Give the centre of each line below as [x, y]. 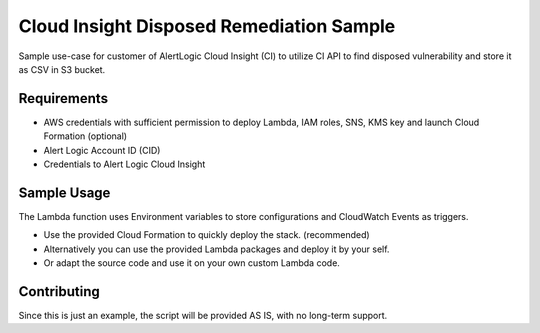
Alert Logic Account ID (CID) [102, 150]
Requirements [63, 98]
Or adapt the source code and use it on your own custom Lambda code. [191, 263]
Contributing [59, 291]
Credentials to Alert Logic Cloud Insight [124, 164]
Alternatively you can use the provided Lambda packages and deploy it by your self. [216, 249]
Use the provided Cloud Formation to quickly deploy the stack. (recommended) [206, 235]
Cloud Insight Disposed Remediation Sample [207, 26]
